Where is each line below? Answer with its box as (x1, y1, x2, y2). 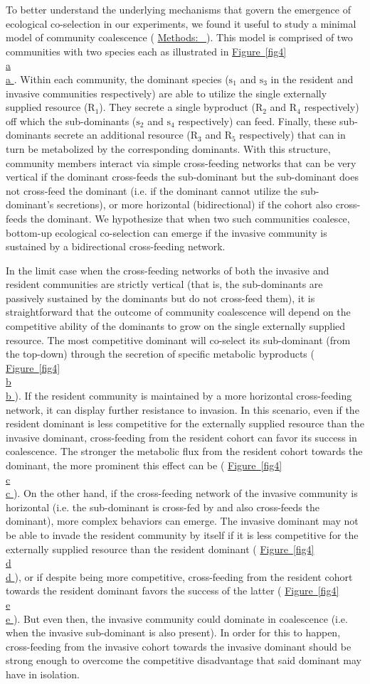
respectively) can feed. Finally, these (178, 113, 337, 128)
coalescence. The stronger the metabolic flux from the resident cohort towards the (6, 444, 363, 459)
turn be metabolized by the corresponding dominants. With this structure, (6, 141, 331, 156)
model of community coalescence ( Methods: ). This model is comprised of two (6, 30, 353, 45)
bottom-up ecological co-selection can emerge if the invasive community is (6, 225, 327, 240)
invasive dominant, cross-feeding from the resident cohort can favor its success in (6, 429, 357, 444)
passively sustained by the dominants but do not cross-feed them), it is (6, 290, 315, 305)
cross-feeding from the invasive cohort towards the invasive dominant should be (6, 638, 351, 653)
